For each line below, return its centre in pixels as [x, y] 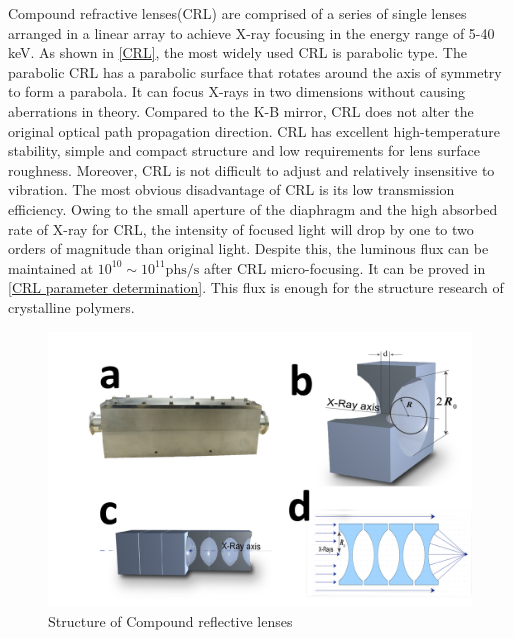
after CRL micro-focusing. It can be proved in [344, 267]
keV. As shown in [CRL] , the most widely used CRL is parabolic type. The [237, 52]
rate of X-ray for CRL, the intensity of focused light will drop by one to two [241, 228]
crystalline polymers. [71, 306]
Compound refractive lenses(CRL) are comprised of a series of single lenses [237, 13]
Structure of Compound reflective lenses [170, 620]
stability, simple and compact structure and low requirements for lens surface [244, 150]
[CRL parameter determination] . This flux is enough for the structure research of [256, 287]
